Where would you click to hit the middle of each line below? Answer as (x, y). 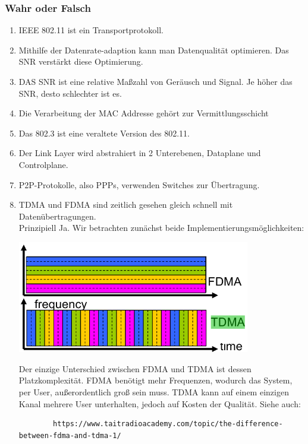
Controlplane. (43, 164)
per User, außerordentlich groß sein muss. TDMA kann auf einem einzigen (154, 391)
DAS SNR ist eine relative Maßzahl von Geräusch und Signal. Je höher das (155, 81)
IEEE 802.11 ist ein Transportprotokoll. (91, 30)
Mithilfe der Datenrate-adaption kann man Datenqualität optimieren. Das (154, 50)
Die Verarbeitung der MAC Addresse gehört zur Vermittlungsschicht (144, 113)
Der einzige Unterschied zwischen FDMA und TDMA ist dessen (135, 368)
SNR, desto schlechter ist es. (70, 93)
